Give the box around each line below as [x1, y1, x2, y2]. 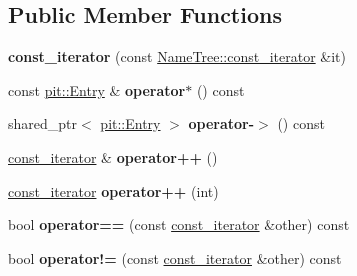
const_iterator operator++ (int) [8, 180, 219, 201]
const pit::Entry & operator [8, 79, 186, 100]
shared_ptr [8, 113, 78, 134]
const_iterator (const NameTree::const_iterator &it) [8, 46, 346, 67]
